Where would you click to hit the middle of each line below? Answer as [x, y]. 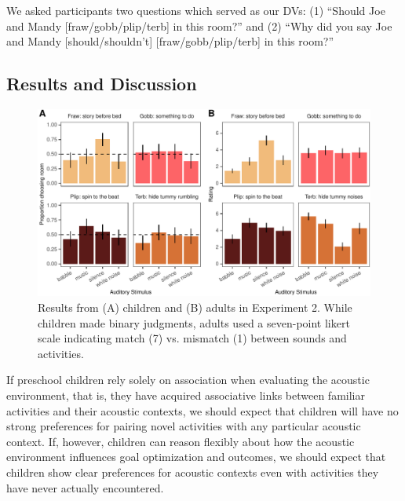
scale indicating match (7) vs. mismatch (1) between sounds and [192, 338]
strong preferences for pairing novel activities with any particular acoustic [184, 426]
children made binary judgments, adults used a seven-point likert [194, 322]
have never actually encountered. [85, 487]
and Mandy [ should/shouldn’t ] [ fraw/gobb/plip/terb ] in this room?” [170, 41]
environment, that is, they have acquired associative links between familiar [186, 395]
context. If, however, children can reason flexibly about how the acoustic [181, 441]
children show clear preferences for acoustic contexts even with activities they [193, 472]
